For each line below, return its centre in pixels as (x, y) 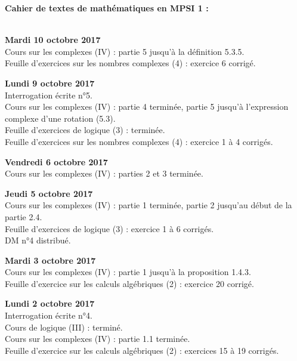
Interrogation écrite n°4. (49, 315)
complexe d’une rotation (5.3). (60, 118)
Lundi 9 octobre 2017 (50, 83)
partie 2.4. (24, 216)
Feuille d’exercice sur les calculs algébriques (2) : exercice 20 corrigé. (129, 283)
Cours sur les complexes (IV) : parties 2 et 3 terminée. (104, 173)
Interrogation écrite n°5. (49, 95)
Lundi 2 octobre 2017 (50, 303)
